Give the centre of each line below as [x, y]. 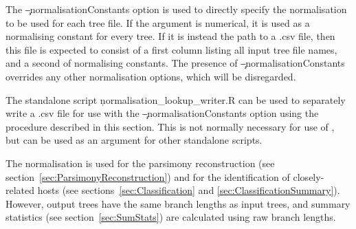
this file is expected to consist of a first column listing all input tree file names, [171, 49]
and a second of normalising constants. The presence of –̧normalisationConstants [175, 63]
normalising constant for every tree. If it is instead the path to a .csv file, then [170, 36]
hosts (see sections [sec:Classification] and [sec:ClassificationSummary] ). [189, 190]
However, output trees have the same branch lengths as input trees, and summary [178, 203]
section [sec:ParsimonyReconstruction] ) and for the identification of [148, 176]
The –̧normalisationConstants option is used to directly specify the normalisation [176, 9]
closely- [309, 176]
